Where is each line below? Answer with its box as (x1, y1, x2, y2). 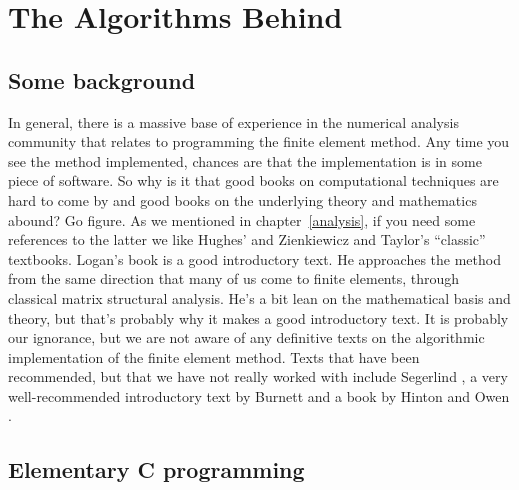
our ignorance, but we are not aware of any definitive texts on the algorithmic (8, 327, 485, 348)
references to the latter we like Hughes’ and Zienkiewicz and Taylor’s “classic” (8, 229, 486, 250)
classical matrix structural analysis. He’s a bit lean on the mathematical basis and (8, 287, 511, 308)
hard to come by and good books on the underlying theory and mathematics (8, 189, 477, 210)
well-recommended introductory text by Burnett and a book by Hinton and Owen (8, 385, 510, 406)
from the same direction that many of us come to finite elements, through (8, 268, 460, 289)
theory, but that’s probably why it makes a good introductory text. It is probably (8, 307, 509, 328)
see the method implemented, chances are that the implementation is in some (8, 150, 482, 171)
